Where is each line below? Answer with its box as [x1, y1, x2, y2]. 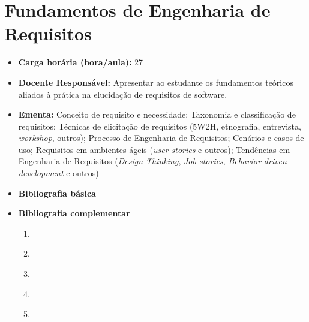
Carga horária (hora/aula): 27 [18, 56, 143, 68]
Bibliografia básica [18, 186, 96, 199]
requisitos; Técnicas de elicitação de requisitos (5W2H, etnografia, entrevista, [18, 119, 301, 132]
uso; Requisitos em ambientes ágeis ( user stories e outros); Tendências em [18, 143, 290, 155]
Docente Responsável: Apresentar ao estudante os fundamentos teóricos [18, 76, 293, 88]
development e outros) [18, 167, 99, 179]
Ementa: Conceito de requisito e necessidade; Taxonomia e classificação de [18, 108, 296, 121]
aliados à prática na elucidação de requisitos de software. [18, 88, 227, 100]
